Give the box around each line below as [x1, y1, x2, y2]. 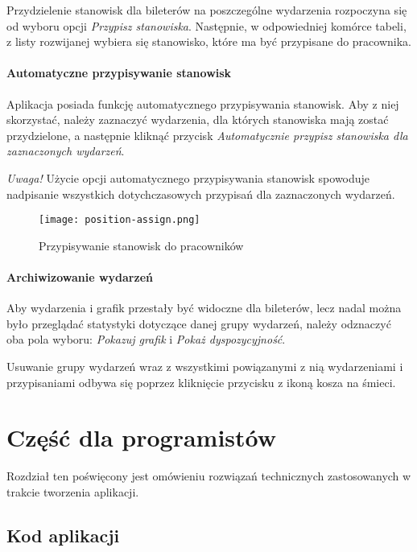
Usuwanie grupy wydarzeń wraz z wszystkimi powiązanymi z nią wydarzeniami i [6, 357, 403, 374]
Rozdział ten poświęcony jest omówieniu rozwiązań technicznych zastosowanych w [6, 468, 411, 484]
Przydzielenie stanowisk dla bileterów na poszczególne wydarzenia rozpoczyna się [6, 2, 407, 18]
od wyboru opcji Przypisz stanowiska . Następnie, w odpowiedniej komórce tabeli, [6, 17, 407, 34]
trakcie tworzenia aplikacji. [6, 483, 139, 500]
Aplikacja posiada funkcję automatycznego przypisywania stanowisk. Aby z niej [6, 95, 399, 112]
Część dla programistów [6, 421, 277, 454]
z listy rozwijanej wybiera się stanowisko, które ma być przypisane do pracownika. [6, 33, 412, 50]
